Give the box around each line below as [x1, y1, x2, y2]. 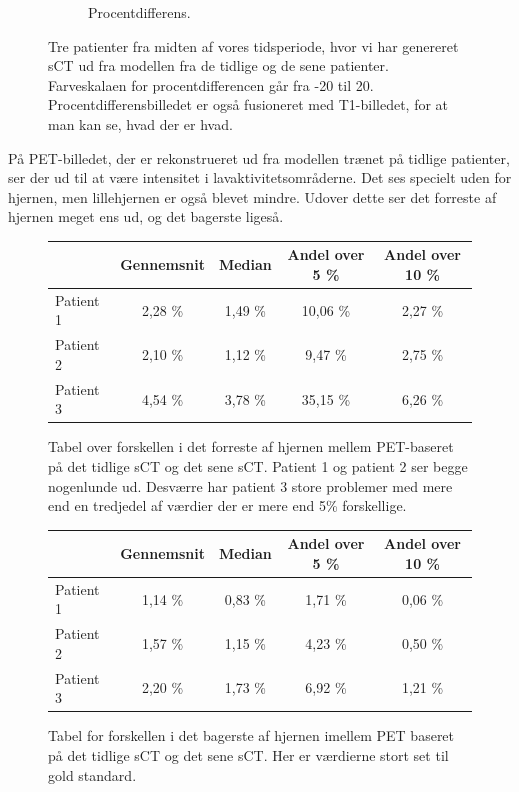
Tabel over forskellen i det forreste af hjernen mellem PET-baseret [48, 436, 454, 457]
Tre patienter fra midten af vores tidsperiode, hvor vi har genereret [48, 35, 459, 56]
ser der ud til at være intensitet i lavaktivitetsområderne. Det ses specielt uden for [8, 167, 512, 188]
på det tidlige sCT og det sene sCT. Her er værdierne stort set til [48, 744, 449, 765]
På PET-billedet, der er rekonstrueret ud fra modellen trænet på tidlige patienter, [8, 147, 510, 168]
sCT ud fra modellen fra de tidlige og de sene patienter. [48, 55, 389, 76]
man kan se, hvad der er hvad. [48, 113, 233, 134]
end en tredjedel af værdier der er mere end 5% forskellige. [48, 495, 407, 516]
